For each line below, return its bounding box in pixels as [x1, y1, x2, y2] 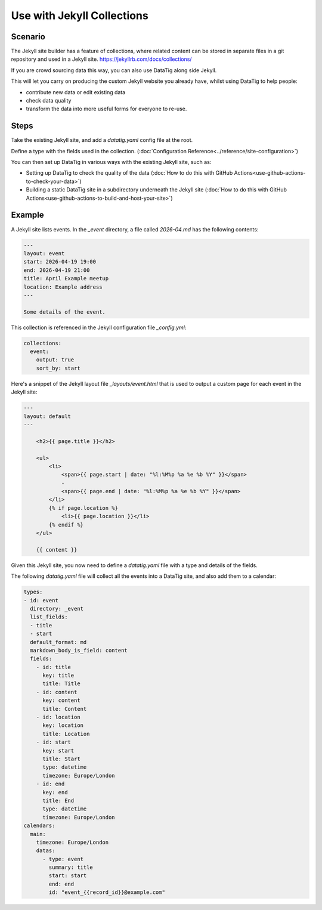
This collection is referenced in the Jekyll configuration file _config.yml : [11, 324, 187, 331]
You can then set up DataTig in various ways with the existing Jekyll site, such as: [11, 159, 212, 166]
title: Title [42, 680, 80, 687]
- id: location [36, 714, 80, 721]
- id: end [36, 781, 65, 787]
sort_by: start [36, 364, 80, 372]
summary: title [48, 864, 94, 871]
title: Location [42, 731, 90, 737]
